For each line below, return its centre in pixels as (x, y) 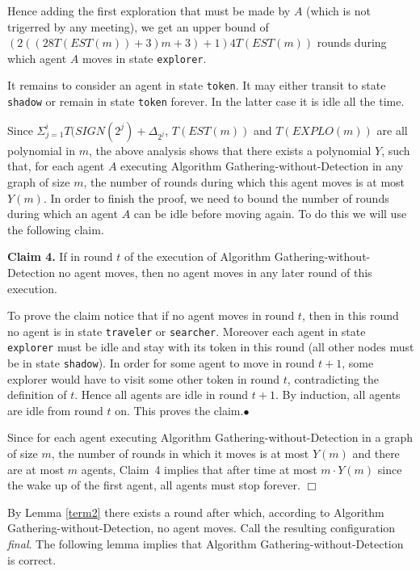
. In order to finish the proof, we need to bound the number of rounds (216, 197)
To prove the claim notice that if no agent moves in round (151, 315)
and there (376, 453)
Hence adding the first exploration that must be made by (149, 10)
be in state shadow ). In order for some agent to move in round (161, 363)
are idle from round (55, 410)
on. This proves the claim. (179, 410)
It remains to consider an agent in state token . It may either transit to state (197, 85)
